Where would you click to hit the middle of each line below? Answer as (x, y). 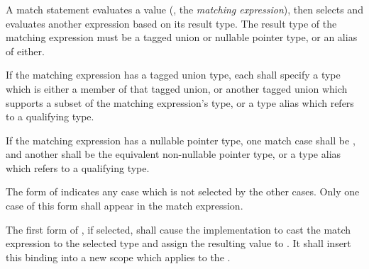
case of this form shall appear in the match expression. (125, 206)
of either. (25, 51)
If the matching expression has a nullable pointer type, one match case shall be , (181, 140)
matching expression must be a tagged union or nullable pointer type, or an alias (182, 37)
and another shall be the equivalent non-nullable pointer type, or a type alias (174, 154)
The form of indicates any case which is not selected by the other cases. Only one (183, 191)
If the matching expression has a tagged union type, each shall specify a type (173, 75)
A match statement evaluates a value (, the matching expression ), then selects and (184, 9)
